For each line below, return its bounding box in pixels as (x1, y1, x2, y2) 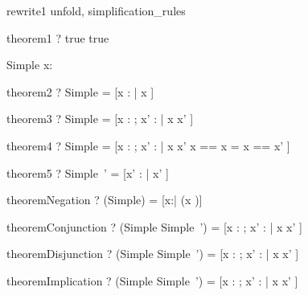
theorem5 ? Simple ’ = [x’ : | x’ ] (6, 164, 169, 181)
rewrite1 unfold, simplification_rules (6, 2, 186, 18)
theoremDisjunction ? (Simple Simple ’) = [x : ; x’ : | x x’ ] (6, 245, 299, 262)
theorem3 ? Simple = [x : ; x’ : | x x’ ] (6, 110, 194, 127)
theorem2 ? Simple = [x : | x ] (6, 83, 154, 100)
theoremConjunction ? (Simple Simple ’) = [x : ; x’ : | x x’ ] (6, 218, 302, 235)
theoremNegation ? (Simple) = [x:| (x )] (6, 191, 203, 208)
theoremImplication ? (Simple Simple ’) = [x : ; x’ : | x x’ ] (6, 272, 298, 289)
